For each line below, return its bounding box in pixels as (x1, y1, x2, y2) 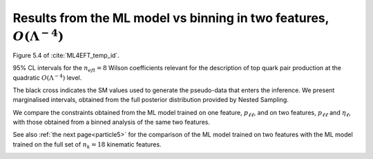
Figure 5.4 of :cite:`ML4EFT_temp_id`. (12, 51, 120, 59)
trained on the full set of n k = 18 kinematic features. (12, 140, 162, 150)
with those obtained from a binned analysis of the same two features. (12, 118, 211, 127)
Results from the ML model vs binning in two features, (12, 10, 329, 25)
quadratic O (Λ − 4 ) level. (12, 72, 82, 82)
